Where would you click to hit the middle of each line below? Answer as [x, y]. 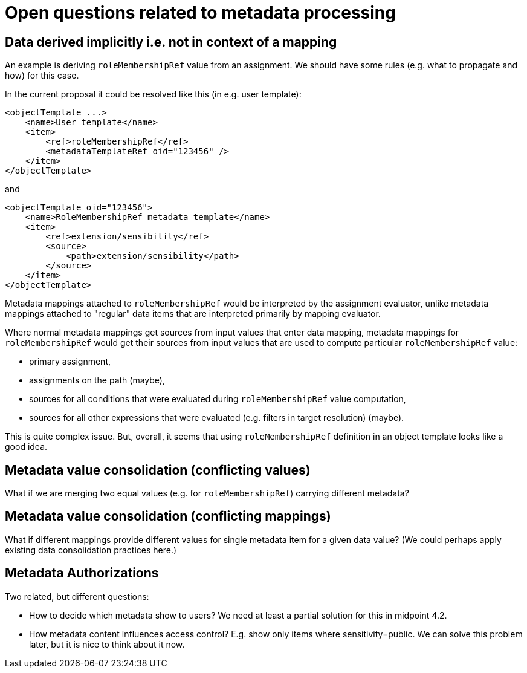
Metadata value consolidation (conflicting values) [158, 470]
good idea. [26, 447]
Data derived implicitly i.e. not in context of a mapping [171, 42]
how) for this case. [42, 76]
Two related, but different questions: [77, 596]
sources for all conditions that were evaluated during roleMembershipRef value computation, [218, 399]
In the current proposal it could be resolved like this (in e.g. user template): [153, 94]
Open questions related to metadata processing [200, 13]
